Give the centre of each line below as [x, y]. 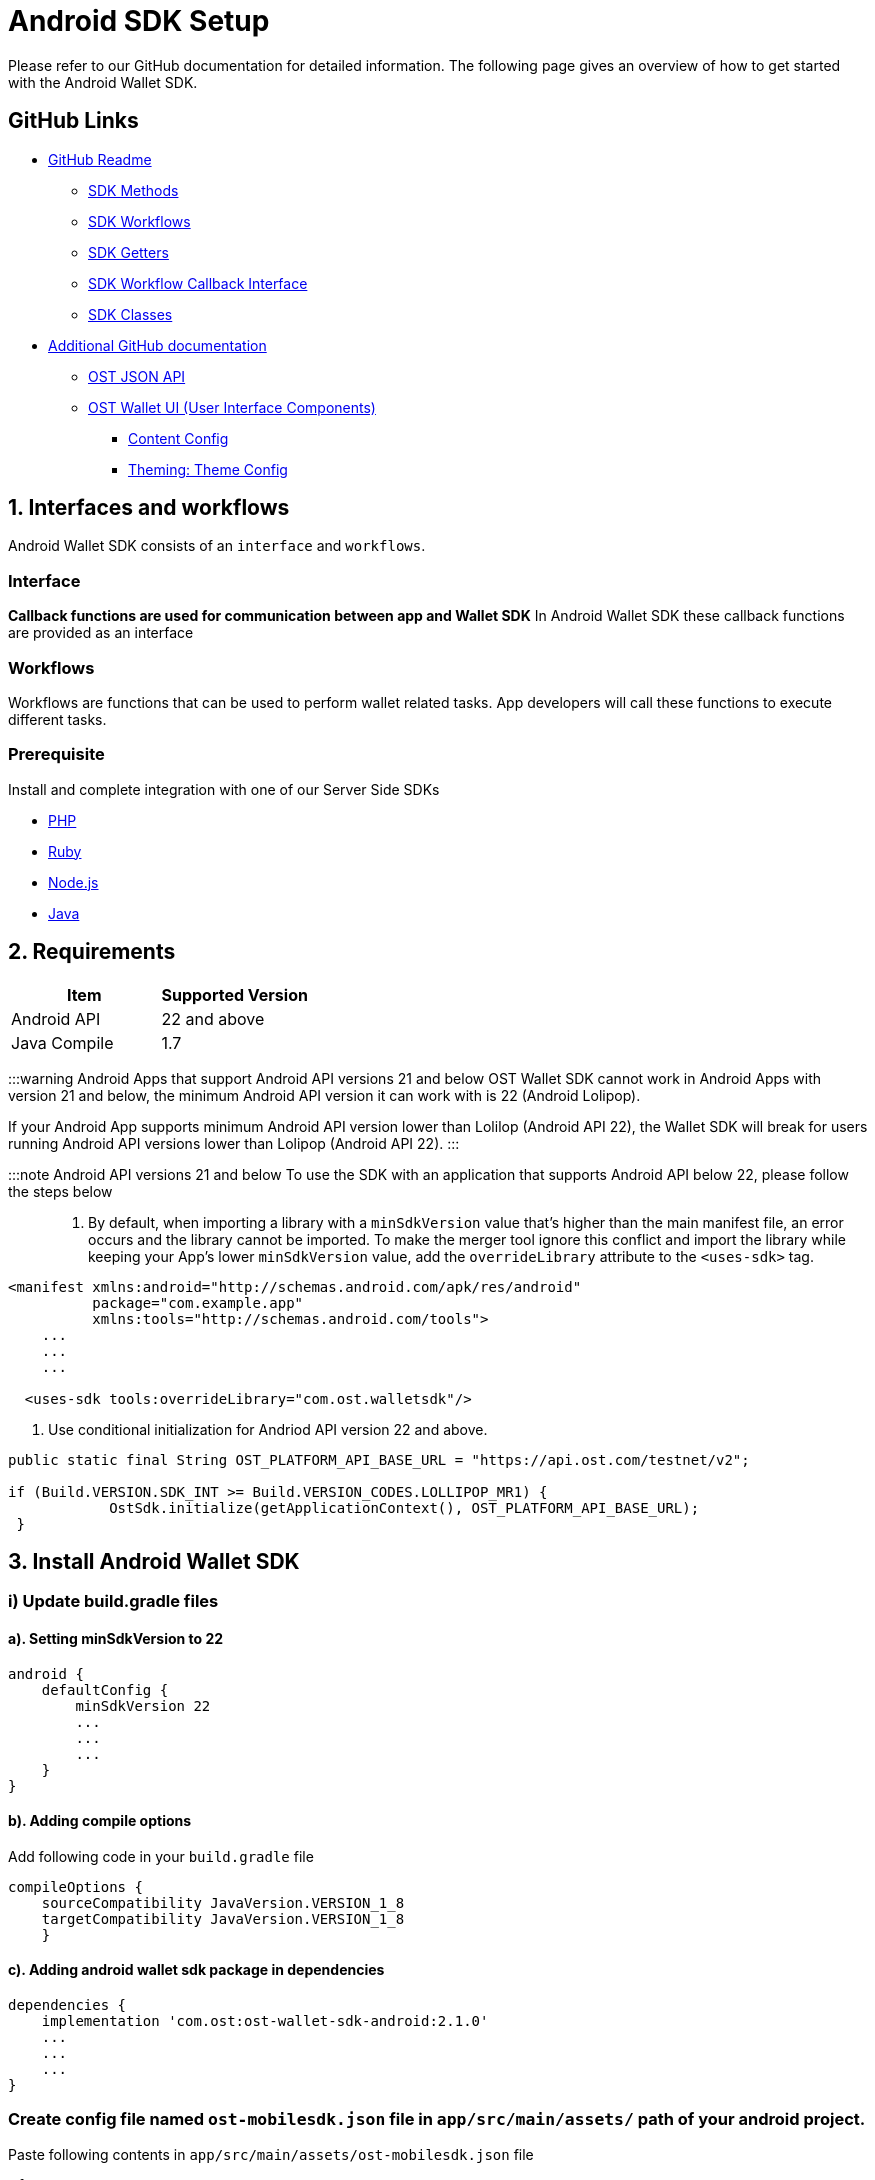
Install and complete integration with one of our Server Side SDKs [224, 789]
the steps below [60, 1191]
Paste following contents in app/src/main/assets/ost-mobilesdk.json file [271, 2154]
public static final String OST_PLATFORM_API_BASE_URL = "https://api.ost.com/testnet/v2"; [379, 1459]
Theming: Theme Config [208, 469]
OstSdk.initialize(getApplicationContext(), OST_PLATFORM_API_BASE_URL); [404, 1507]
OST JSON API [137, 376]
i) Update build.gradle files [113, 1601]
